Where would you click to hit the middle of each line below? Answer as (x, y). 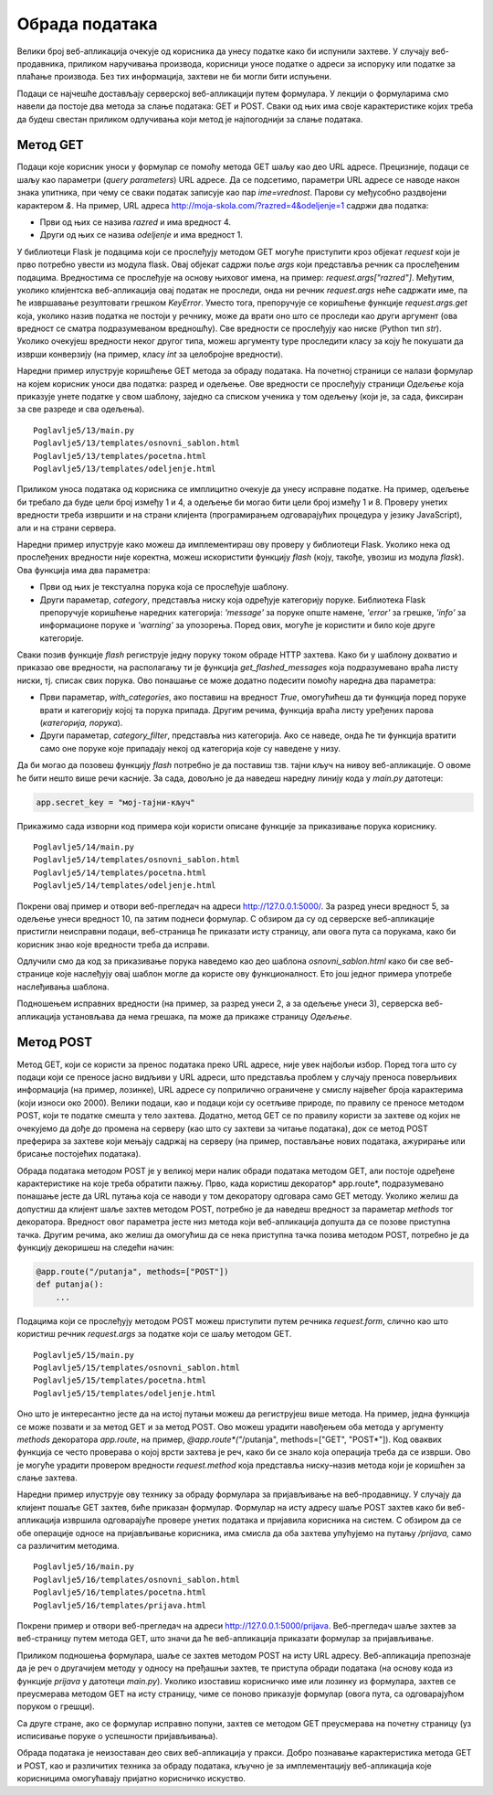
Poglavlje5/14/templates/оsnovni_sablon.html (137, 860)
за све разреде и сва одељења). (81, 409)
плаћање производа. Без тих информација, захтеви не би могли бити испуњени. (174, 77)
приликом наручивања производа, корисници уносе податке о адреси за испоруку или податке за (262, 63)
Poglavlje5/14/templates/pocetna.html (120, 872)
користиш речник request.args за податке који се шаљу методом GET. (154, 1334)
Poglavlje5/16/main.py (84, 1567)
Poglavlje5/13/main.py (84, 430)
